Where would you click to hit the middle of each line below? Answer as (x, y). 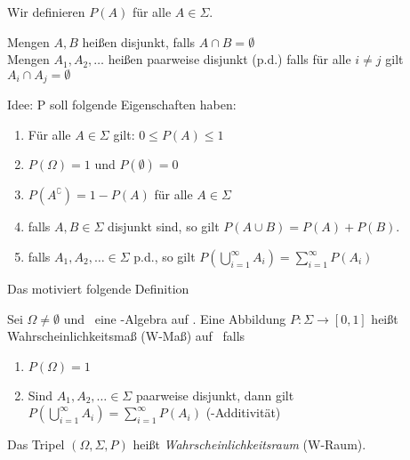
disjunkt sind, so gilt (164, 226)
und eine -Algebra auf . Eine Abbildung (175, 318)
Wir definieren (46, 12)
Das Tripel (36, 444)
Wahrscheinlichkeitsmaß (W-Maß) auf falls (126, 336)
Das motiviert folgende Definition (98, 289)
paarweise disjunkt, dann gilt (215, 395)
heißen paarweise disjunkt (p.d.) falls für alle (229, 59)
